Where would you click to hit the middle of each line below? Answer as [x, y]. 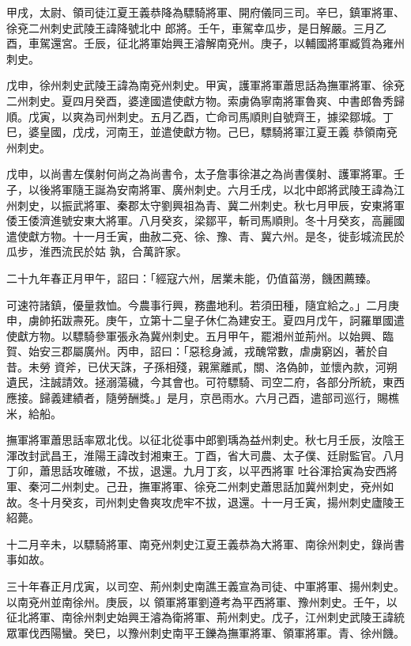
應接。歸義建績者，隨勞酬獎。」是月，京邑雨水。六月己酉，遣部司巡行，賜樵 [203, 398]
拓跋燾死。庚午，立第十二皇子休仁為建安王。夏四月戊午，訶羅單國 [222, 320]
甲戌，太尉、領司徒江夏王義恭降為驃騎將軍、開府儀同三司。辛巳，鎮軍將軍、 [205, 12]
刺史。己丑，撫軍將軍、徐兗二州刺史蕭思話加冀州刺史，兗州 [227, 486]
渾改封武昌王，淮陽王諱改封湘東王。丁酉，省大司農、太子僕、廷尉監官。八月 [205, 455]
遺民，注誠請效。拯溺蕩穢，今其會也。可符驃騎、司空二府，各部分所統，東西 [205, 382]
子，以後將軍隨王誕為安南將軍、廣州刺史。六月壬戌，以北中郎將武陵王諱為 [200, 189]
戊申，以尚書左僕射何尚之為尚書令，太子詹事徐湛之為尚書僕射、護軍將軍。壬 [205, 174]
